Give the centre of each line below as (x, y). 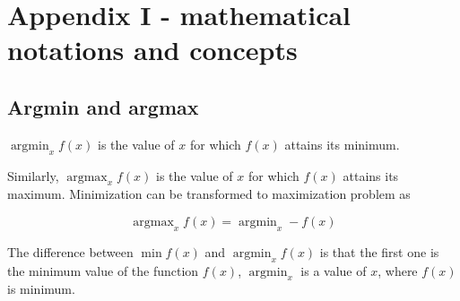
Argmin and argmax (103, 106)
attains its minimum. (342, 144)
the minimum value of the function (103, 270)
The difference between (70, 251)
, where (398, 270)
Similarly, (33, 175)
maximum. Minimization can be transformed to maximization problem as (209, 194)
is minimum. (41, 289)
